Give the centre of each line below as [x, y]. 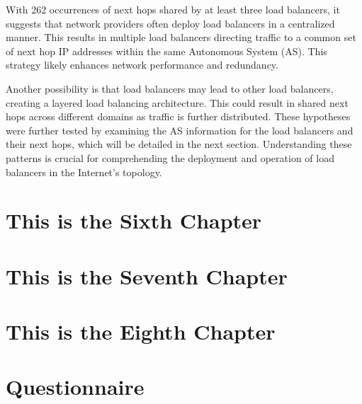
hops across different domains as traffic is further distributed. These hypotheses [178, 116]
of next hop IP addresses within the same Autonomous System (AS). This [166, 51]
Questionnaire [75, 387]
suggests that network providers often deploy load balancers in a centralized [170, 23]
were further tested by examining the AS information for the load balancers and [180, 130]
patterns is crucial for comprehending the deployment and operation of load [170, 157]
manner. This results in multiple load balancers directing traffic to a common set [181, 37]
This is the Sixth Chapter [134, 220]
